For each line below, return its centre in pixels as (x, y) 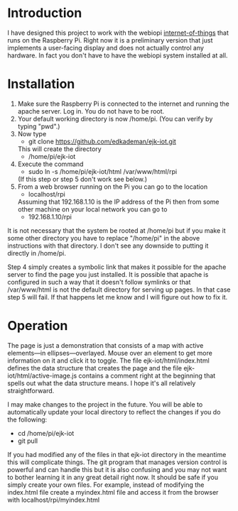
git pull (27, 441)
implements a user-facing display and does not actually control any (106, 48)
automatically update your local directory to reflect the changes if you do (114, 412)
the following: (27, 419)
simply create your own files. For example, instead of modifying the (106, 485)
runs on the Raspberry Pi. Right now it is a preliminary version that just (110, 40)
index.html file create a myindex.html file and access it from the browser (113, 492)
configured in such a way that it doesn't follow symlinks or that (99, 282)
